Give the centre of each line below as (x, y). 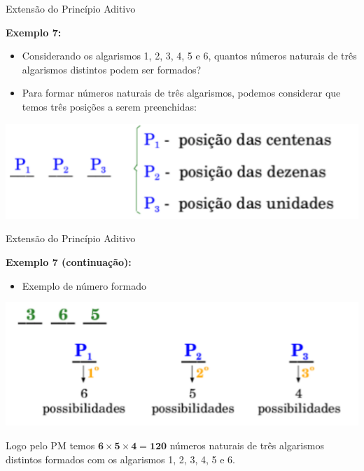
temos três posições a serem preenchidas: (109, 106)
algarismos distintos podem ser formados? (112, 69)
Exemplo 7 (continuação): (69, 261)
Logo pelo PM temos (50, 445)
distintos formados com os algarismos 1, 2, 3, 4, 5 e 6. (120, 459)
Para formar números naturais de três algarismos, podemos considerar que (181, 93)
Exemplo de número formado (84, 285)
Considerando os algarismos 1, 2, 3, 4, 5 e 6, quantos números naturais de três (189, 56)
